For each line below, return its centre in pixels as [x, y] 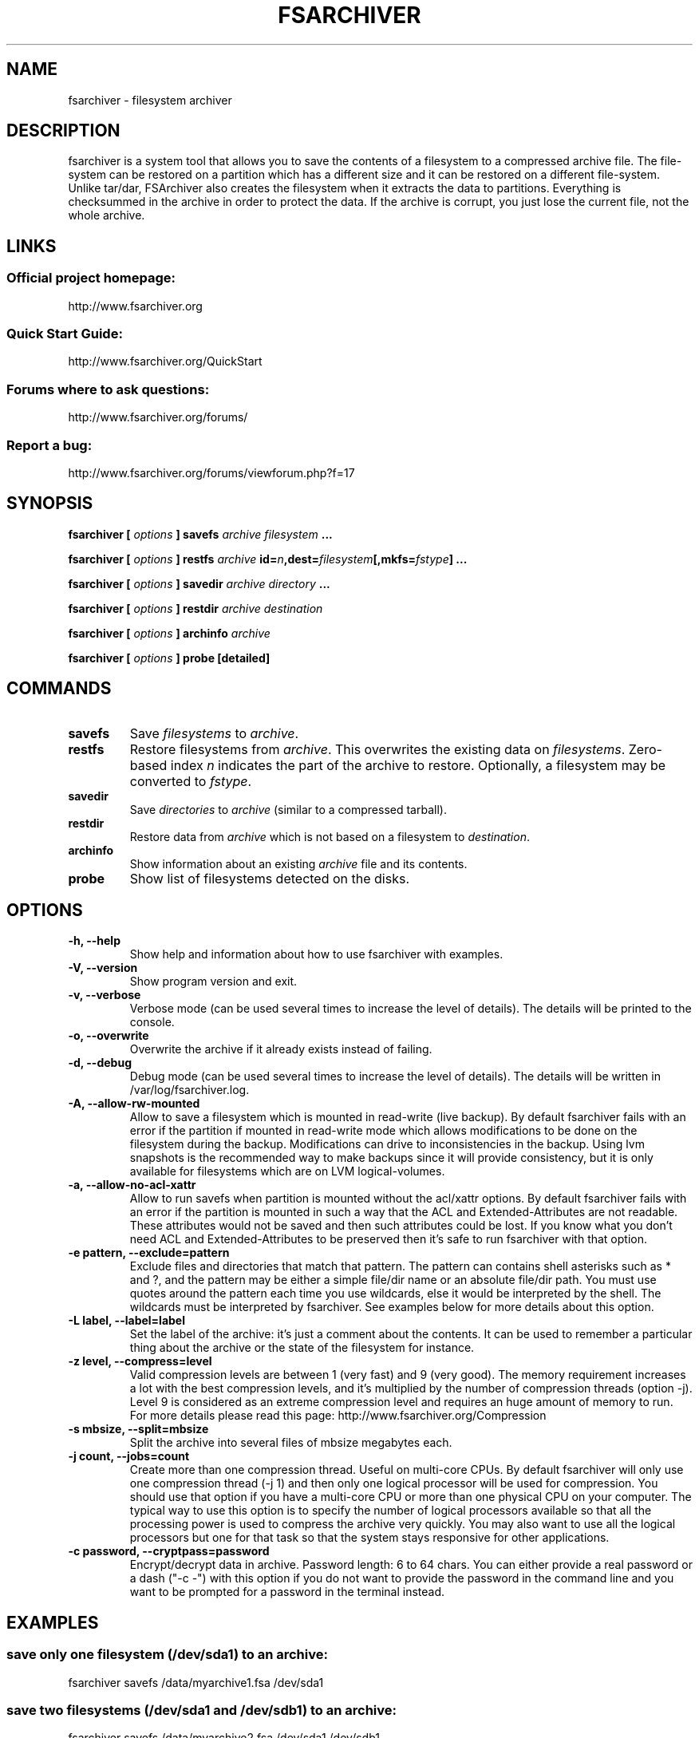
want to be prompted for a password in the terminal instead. [287, 1592]
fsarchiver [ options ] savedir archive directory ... [199, 583]
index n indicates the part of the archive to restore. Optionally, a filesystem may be [418, 765]
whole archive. [107, 215]
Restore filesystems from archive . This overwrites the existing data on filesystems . [377, 749]
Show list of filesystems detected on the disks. [269, 878]
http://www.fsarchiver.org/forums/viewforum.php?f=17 [211, 472]
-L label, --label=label [126, 1321]
